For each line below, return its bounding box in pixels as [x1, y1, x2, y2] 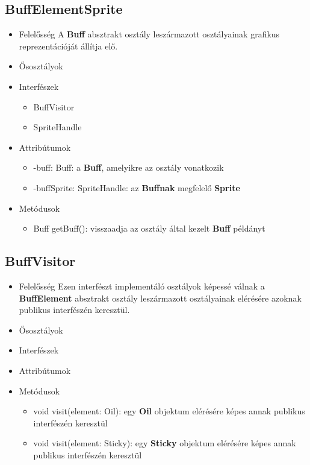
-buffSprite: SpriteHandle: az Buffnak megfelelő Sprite [33, 181, 240, 194]
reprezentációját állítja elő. [19, 39, 118, 52]
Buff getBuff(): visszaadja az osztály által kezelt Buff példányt [33, 222, 265, 235]
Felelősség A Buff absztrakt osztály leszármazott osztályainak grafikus [19, 28, 280, 40]
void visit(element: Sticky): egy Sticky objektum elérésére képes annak [33, 437, 296, 449]
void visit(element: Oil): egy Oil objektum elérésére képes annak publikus [33, 405, 305, 417]
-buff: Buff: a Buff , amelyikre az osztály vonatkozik [33, 161, 224, 174]
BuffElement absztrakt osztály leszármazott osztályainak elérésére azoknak [19, 291, 302, 304]
